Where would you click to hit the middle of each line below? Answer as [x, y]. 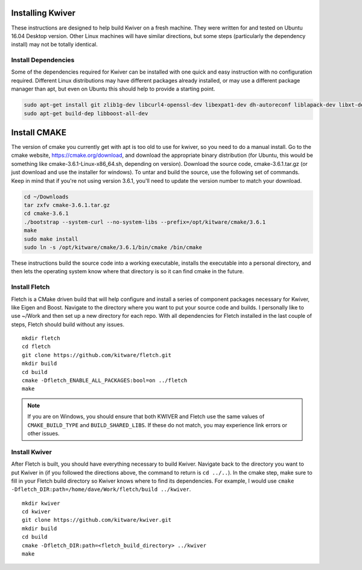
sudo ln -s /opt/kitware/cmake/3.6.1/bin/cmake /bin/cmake [113, 247]
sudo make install [51, 239]
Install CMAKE [39, 132]
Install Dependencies [43, 60]
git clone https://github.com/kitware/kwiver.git [97, 520]
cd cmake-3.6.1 [46, 214]
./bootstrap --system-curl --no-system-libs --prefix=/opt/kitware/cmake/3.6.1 [145, 222]
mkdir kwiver [41, 503]
